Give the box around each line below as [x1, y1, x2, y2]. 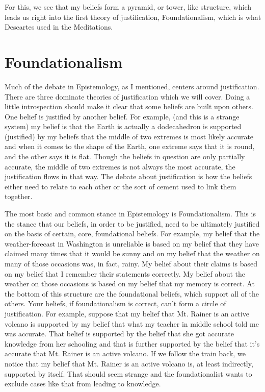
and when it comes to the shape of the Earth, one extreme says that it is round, [5, 141, 255, 152]
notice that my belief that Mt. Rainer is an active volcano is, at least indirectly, [5, 358, 253, 369]
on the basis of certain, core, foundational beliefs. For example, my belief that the [5, 228, 260, 239]
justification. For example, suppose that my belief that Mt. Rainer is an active [5, 308, 249, 318]
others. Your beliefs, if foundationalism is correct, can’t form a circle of [5, 298, 226, 309]
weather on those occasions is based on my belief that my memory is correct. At [5, 278, 255, 289]
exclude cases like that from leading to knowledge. [5, 378, 161, 389]
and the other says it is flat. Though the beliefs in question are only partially [5, 151, 245, 162]
